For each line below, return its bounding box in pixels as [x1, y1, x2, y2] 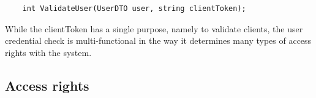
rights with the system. [5, 46, 92, 58]
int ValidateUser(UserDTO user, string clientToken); [22, 4, 246, 13]
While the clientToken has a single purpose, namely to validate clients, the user [5, 22, 303, 35]
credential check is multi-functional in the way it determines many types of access [5, 34, 312, 47]
